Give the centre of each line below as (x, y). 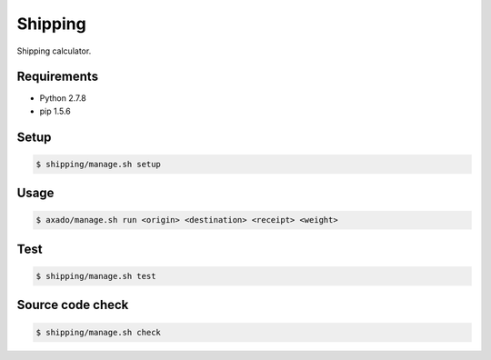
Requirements (58, 77)
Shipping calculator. (54, 51)
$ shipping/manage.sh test (96, 276)
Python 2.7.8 (63, 98)
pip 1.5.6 (55, 111)
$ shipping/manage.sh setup (98, 164)
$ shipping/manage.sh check (98, 332)
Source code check (73, 305)
